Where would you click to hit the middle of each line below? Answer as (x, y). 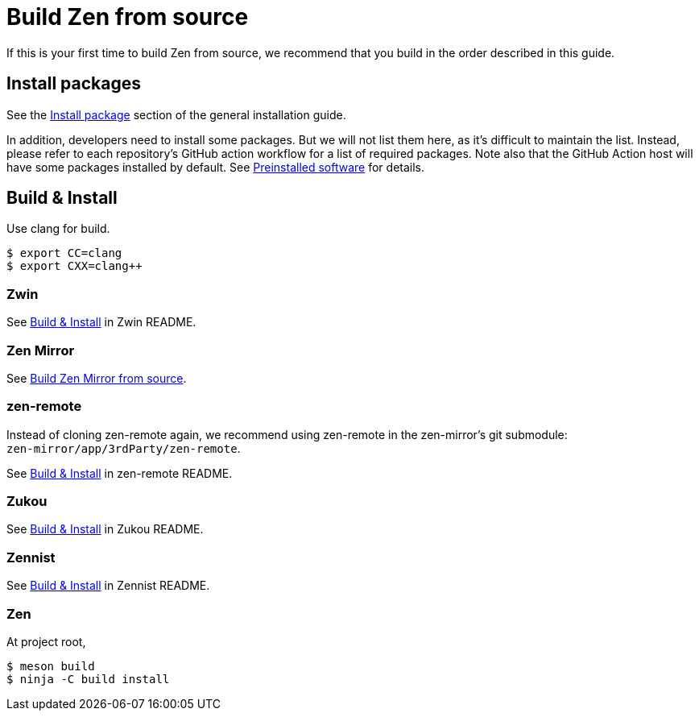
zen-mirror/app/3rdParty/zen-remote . (124, 448)
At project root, (46, 641)
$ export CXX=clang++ (74, 266)
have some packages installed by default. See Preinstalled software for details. (216, 167)
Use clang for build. (58, 229)
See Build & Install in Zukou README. (105, 529)
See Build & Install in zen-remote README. (120, 473)
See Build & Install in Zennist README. (108, 586)
